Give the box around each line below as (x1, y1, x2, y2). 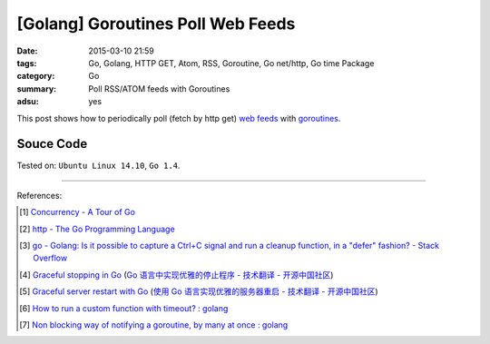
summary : (16, 83, 57, 94)
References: (16, 190, 63, 201)
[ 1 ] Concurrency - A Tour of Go (19, 207, 136, 218)
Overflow (33, 252, 68, 263)
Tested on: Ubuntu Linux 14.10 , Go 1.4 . (16, 160, 181, 172)
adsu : (16, 96, 40, 107)
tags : (16, 57, 37, 68)
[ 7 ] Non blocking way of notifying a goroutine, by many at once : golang (19, 319, 289, 330)
